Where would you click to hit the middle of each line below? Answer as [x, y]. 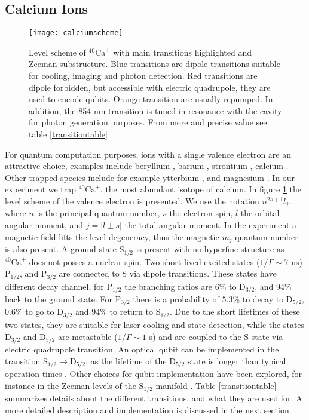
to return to [131, 312]
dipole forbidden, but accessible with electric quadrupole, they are [150, 87]
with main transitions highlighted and [182, 52]
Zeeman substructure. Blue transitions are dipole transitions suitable [154, 64]
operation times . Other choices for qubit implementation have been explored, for [153, 374]
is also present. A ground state [61, 249]
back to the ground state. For [59, 299]
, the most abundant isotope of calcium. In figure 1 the [201, 189]
